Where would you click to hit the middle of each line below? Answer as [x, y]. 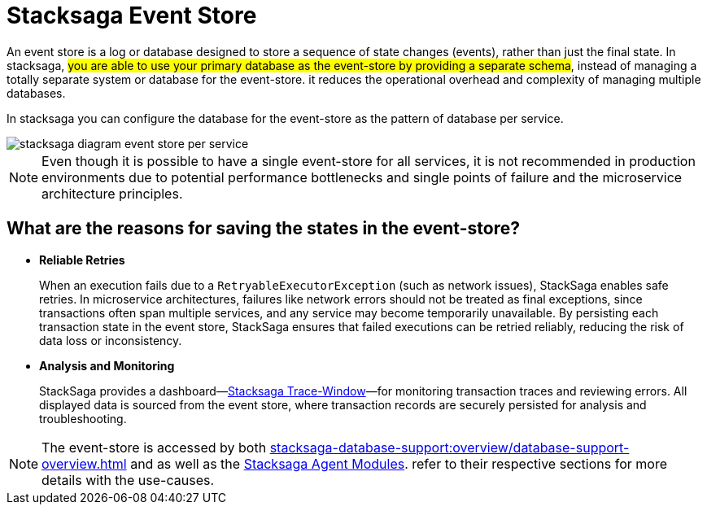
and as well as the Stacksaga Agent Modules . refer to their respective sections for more [399, 463]
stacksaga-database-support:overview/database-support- [450, 447]
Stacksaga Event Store [132, 15]
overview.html [84, 463]
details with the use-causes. [128, 480]
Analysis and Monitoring [107, 365]
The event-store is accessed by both [154, 447]
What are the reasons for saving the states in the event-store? [263, 229]
